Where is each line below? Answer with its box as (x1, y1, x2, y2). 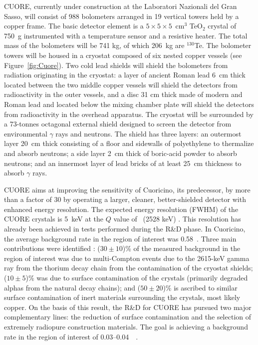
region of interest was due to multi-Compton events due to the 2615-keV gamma (4, 252, 250, 263)
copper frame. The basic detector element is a (4, 20, 144, 31)
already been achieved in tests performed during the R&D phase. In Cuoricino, (4, 223, 246, 234)
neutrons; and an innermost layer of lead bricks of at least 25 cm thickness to (4, 157, 242, 168)
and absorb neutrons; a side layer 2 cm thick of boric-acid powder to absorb (4, 147, 237, 158)
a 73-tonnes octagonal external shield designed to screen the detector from (4, 118, 232, 129)
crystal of (208, 20, 237, 31)
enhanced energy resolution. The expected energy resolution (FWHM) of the (4, 203, 239, 214)
